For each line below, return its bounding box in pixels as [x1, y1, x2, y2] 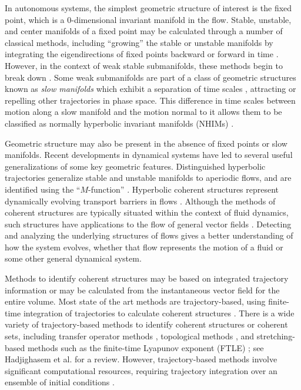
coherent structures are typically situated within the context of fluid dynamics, [5, 206, 289, 219]
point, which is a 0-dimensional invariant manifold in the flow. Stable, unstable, [5, 13, 292, 25]
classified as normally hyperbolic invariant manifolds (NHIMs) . [5, 117, 234, 129]
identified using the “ [5, 183, 81, 195]
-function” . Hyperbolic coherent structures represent [88, 183, 279, 195]
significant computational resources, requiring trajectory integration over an [5, 364, 277, 376]
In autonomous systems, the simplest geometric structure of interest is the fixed [5, 2, 292, 14]
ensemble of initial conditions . [5, 376, 115, 388]
